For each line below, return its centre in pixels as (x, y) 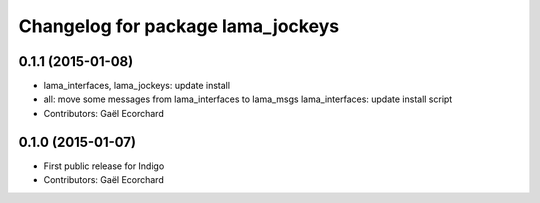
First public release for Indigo (104, 166)
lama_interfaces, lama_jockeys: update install (136, 86)
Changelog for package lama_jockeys (179, 26)
